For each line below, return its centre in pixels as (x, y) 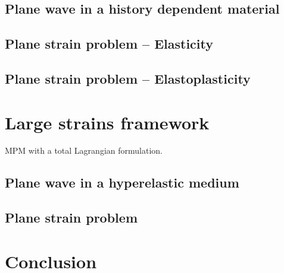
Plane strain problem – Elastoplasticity (128, 78)
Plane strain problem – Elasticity (109, 44)
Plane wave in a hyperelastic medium (122, 182)
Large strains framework (107, 122)
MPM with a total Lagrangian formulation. (84, 150)
